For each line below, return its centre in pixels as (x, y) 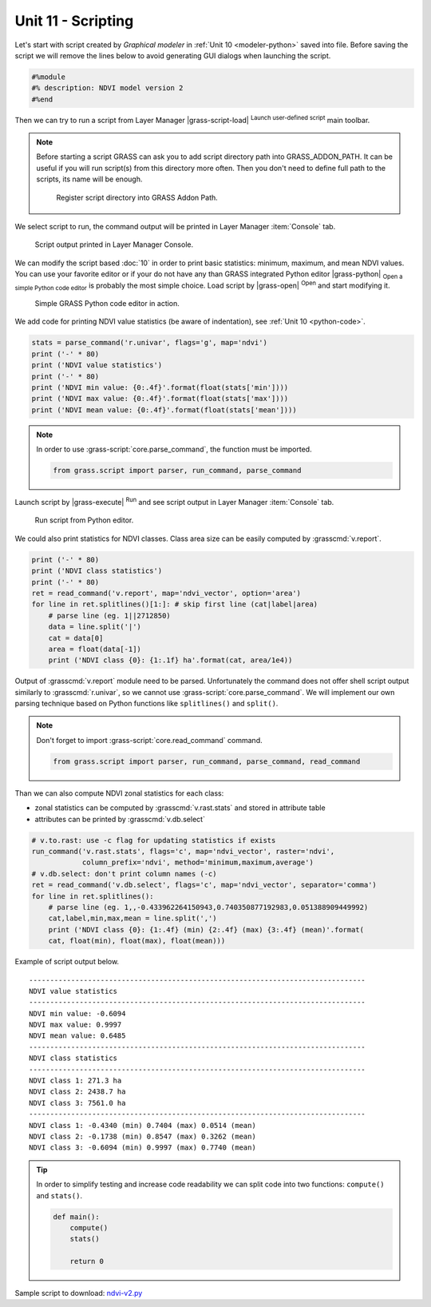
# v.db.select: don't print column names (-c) (124, 874)
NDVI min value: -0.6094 (77, 1013)
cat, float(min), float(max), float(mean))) (137, 941)
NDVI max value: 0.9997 (75, 1025)
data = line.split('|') (95, 627)
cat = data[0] (76, 638)
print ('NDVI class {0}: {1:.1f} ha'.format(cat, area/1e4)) (170, 660)
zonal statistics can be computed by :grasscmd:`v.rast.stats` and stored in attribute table (180, 808)
